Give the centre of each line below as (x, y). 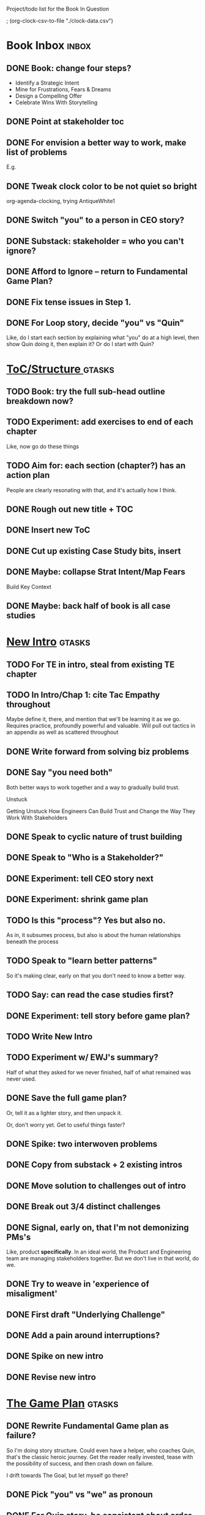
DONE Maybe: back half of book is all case (88, 606)
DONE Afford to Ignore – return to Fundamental (97, 272)
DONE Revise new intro (51, 1377)
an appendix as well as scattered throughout (62, 732)
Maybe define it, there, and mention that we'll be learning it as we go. (94, 719)
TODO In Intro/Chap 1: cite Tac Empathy (83, 695)
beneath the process (32, 941)
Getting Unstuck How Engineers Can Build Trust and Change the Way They (101, 811)
